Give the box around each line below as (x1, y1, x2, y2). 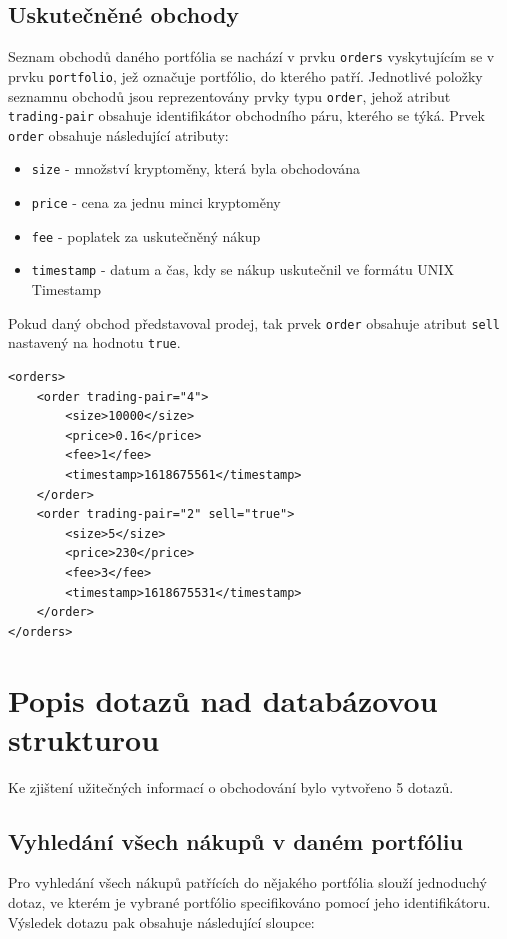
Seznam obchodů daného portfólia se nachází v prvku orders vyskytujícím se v (8, 46, 495, 67)
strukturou (8, 718, 160, 759)
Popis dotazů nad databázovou (8, 679, 438, 720)
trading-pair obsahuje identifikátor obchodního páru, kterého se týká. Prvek (8, 105, 485, 126)
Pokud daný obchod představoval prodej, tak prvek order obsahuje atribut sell (8, 312, 501, 333)
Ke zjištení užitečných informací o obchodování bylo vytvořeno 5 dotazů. (8, 776, 454, 797)
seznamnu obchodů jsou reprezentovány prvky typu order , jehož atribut (8, 85, 451, 106)
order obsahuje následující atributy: (8, 124, 229, 145)
